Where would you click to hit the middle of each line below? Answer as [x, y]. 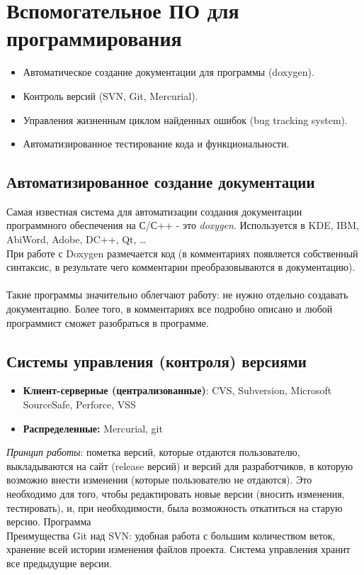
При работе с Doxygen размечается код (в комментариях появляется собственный [182, 253]
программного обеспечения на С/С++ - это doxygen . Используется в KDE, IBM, [183, 225]
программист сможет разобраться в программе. [108, 322]
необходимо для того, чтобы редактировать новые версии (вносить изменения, [176, 493]
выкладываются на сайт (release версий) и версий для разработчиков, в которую [180, 465]
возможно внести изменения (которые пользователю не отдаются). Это [159, 480]
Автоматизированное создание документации [161, 182]
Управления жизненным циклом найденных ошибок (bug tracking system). [185, 119]
